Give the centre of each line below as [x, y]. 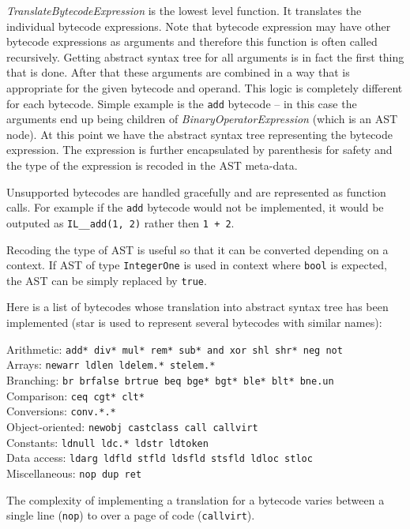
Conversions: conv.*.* [61, 411]
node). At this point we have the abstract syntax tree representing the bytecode [199, 134]
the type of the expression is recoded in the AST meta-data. [152, 165]
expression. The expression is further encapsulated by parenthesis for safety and [199, 150]
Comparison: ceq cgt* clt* [75, 395]
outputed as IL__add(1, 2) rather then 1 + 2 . [120, 222]
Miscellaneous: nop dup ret [74, 473]
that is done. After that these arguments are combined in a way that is [178, 72]
